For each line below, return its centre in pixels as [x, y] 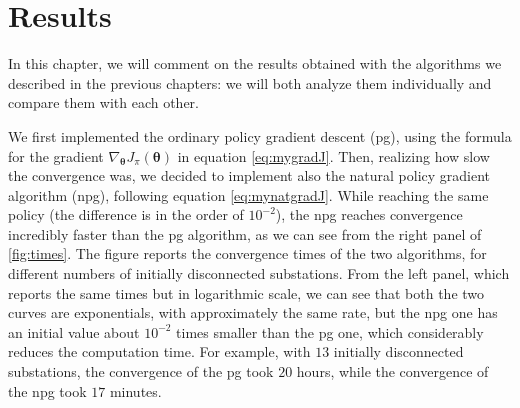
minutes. [135, 390]
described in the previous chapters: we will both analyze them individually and [250, 82]
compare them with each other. [104, 102]
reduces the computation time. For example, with [159, 351]
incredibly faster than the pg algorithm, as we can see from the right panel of [245, 233]
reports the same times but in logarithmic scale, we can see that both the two [246, 292]
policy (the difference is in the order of [126, 214]
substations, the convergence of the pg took [141, 371]
